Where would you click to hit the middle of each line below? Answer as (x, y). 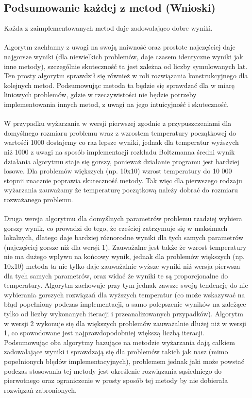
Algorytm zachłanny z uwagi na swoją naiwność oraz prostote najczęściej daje (120, 47)
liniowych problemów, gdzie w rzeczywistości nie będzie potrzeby (100, 95)
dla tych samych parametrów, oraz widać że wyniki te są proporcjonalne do (116, 275)
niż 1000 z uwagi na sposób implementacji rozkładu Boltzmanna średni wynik (119, 151)
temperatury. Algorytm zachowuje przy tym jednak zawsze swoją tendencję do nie (126, 285)
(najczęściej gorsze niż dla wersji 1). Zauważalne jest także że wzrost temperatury (125, 247)
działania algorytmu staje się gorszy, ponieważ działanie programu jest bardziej (122, 161)
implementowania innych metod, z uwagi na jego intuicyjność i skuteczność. (116, 104)
